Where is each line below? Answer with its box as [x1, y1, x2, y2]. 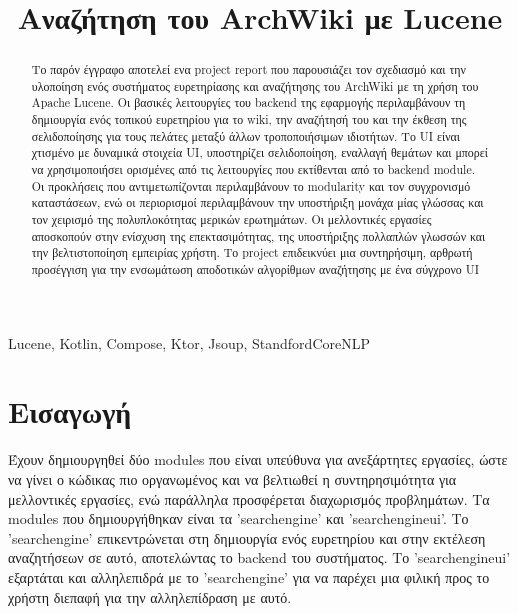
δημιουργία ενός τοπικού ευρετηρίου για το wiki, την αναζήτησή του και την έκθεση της [31, 111, 467, 128]
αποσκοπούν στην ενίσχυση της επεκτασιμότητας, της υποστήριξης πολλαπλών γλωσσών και [31, 227, 486, 244]
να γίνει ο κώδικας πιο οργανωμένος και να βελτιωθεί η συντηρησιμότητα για [8, 469, 457, 490]
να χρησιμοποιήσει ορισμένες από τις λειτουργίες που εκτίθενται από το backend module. [31, 161, 475, 178]
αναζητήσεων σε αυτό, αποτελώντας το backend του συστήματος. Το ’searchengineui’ [8, 547, 511, 568]
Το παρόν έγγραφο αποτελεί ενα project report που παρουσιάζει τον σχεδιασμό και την [31, 61, 466, 78]
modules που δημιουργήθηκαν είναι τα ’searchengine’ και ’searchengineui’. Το [8, 508, 469, 529]
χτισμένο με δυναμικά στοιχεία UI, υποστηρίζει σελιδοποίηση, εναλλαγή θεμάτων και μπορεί [31, 144, 488, 161]
